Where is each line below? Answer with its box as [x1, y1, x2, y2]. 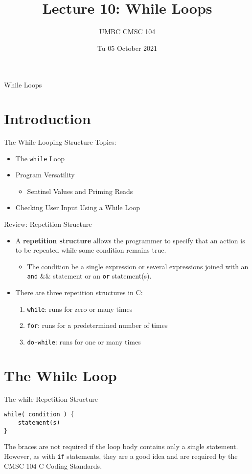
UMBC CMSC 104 [99, 26, 156, 37]
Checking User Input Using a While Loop [15, 202, 140, 213]
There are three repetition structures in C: [15, 287, 143, 298]
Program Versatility [15, 170, 75, 180]
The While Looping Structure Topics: [4, 137, 116, 147]
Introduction [4, 108, 91, 129]
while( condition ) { [4, 411, 74, 418]
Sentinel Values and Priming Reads [27, 186, 133, 196]
